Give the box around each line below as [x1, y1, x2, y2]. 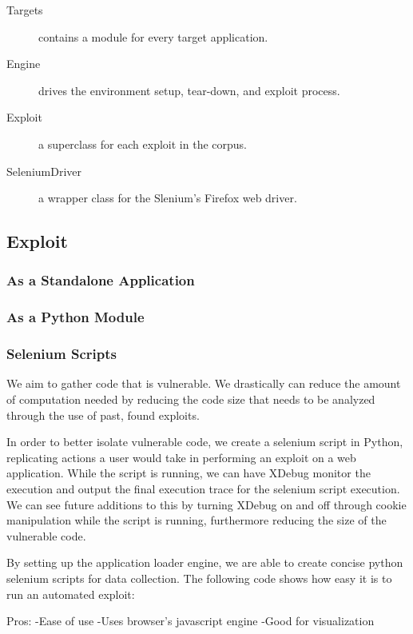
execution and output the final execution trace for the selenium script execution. [6, 480, 400, 496]
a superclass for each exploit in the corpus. [38, 135, 247, 152]
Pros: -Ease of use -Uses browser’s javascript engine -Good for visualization [6, 612, 375, 629]
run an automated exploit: [6, 585, 135, 602]
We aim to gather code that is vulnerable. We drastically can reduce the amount [6, 375, 401, 392]
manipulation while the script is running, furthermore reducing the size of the [6, 512, 387, 528]
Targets [6, 2, 43, 18]
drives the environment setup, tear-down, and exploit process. [38, 82, 340, 98]
